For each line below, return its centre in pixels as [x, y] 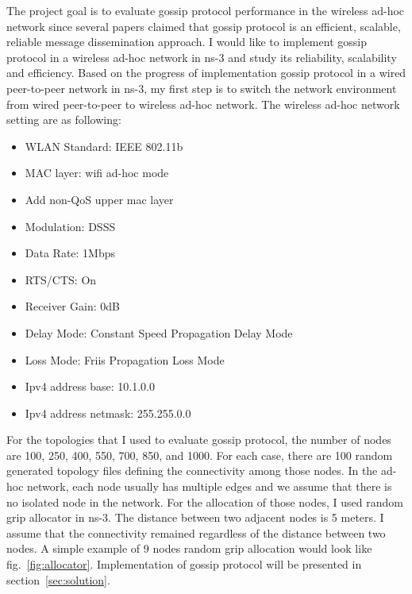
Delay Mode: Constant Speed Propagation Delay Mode [159, 332]
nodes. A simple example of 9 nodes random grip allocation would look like [189, 548]
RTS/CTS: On [61, 279]
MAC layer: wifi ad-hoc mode [97, 173]
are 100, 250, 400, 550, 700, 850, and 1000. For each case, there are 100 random [200, 455]
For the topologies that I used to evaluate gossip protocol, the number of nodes [199, 440]
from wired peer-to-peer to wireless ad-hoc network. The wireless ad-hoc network [203, 104]
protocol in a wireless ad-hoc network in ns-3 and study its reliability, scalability [202, 57]
